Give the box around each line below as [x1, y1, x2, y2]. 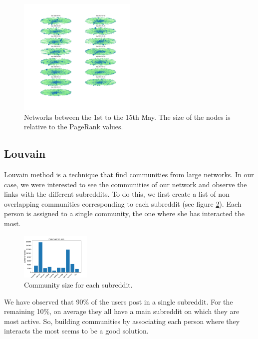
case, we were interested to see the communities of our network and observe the [4, 179, 247, 189]
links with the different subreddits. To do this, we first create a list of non [4, 189, 230, 199]
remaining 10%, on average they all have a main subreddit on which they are [4, 306, 240, 317]
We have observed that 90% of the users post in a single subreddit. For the [4, 296, 233, 307]
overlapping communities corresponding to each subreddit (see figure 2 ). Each [4, 198, 242, 209]
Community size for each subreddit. [24, 279, 133, 290]
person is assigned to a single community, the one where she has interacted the [4, 208, 245, 219]
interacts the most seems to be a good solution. [4, 326, 149, 336]
